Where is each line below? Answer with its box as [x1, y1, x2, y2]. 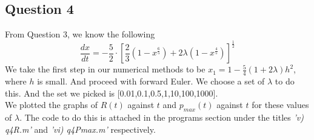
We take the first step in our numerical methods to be [5, 63, 205, 75]
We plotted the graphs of [5, 98, 98, 111]
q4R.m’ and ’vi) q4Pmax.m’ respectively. [5, 122, 156, 135]
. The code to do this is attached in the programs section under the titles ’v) [19, 110, 304, 123]
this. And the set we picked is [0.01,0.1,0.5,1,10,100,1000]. [5, 86, 218, 99]
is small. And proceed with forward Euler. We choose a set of [37, 74, 265, 87]
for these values [252, 98, 309, 111]
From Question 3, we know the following [5, 28, 155, 40]
